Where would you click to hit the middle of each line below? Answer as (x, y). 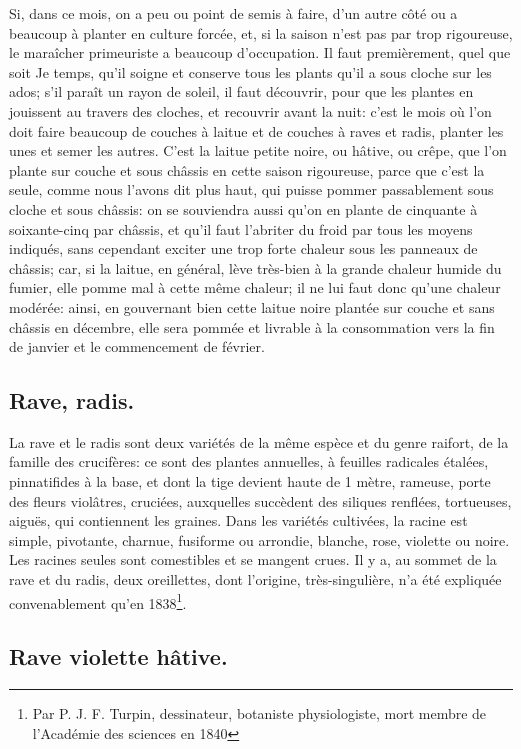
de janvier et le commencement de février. (137, 346)
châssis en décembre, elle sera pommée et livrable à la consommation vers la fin (252, 326)
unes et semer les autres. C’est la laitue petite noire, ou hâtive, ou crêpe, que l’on (258, 150)
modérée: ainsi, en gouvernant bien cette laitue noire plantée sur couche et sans (252, 306)
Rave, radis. (72, 400)
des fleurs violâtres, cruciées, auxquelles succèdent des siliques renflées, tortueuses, (260, 500)
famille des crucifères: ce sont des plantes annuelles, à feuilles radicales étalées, (249, 461)
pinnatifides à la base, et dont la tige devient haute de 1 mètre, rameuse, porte (250, 481)
